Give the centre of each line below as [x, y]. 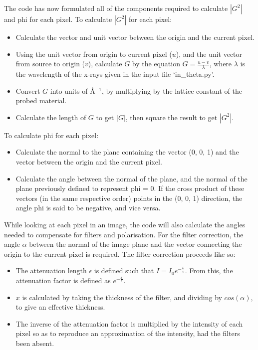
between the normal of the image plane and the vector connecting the [135, 244]
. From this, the [209, 270]
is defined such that [124, 270]
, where [221, 64]
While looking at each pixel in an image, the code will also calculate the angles [125, 224]
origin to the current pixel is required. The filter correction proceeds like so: [120, 254]
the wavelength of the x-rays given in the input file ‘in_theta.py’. [115, 74]
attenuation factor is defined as [63, 280]
